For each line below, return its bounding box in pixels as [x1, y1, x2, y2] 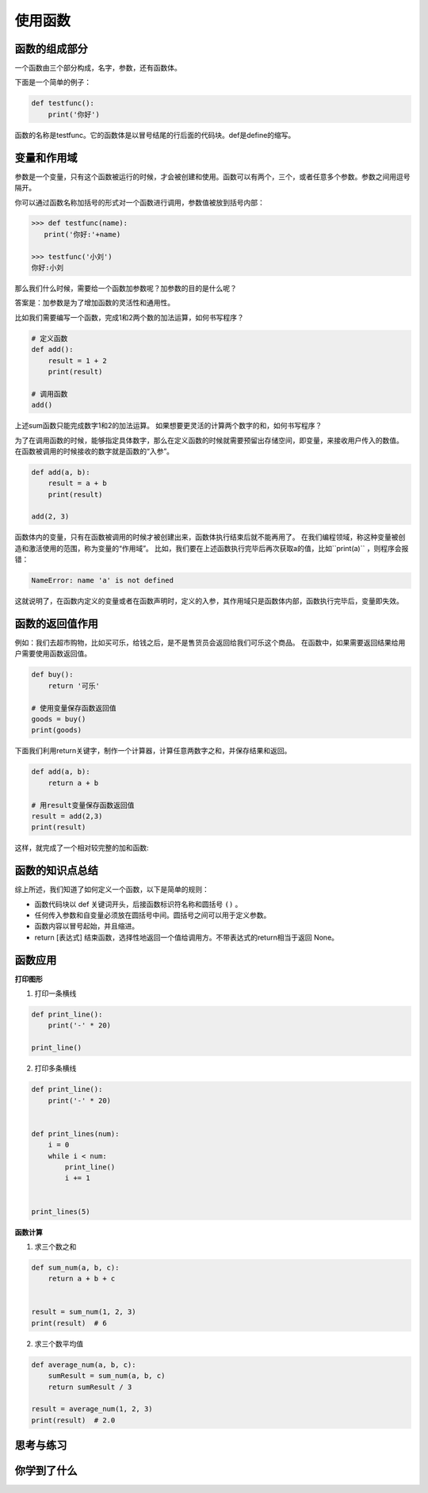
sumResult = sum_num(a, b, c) [48, 1372, 166, 1380]
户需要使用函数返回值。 [14, 649, 91, 658]
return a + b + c [48, 1274, 116, 1284]
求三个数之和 [34, 1242, 77, 1251]
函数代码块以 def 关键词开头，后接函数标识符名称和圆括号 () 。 [34, 899, 243, 909]
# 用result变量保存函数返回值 [31, 801, 135, 810]
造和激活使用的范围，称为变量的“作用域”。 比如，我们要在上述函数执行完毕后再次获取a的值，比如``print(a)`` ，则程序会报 [14, 543, 409, 553]
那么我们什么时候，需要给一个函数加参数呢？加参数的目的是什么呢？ [14, 284, 237, 293]
